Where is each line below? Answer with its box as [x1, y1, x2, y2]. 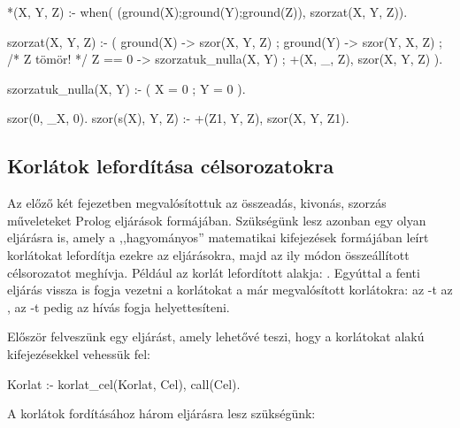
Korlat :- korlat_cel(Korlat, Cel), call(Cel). [7, 374, 241, 393]
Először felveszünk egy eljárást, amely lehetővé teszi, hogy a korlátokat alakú [7, 327, 425, 346]
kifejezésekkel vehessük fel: [7, 344, 150, 363]
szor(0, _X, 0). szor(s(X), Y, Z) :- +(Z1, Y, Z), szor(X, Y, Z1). [7, 109, 349, 127]
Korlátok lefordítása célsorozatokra [7, 152, 334, 180]
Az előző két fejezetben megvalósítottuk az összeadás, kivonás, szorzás [7, 194, 387, 212]
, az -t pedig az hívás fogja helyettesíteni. [7, 297, 230, 316]
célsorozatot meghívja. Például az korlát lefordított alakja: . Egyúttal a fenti [7, 263, 420, 281]
